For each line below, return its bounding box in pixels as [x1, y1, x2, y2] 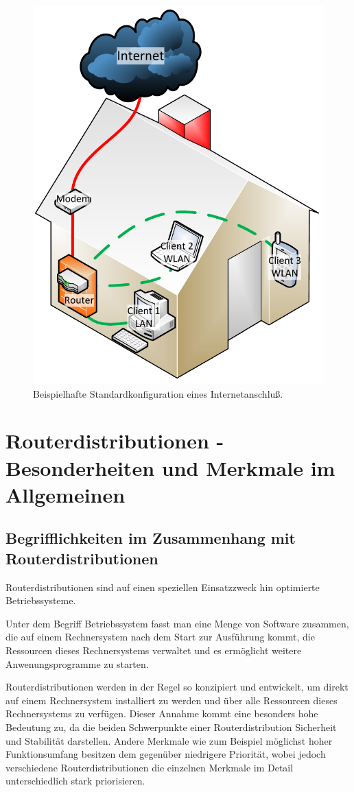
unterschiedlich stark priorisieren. [5, 773, 145, 788]
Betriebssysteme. [5, 593, 76, 608]
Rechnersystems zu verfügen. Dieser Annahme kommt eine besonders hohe [5, 706, 318, 721]
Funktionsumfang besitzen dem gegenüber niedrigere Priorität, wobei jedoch [5, 747, 326, 761]
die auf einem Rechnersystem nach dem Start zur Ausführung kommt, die [5, 629, 315, 644]
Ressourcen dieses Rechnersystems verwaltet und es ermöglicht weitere [5, 643, 302, 657]
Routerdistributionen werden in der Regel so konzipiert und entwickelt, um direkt [5, 680, 349, 694]
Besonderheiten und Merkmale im [5, 453, 335, 481]
